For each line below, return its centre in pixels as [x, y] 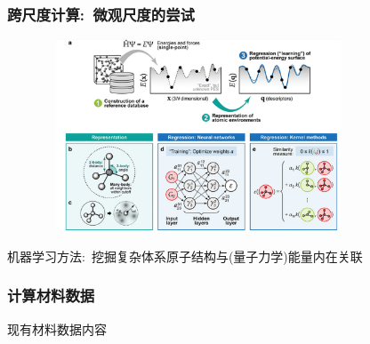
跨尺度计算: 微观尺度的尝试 [101, 14]
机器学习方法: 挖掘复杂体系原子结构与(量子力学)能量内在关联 [185, 256]
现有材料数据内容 [57, 328]
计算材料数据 [51, 296]
